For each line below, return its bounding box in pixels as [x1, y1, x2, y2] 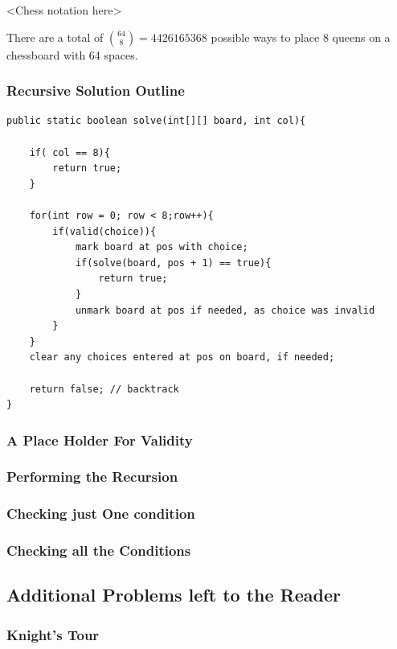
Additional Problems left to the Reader [6, 582, 341, 607]
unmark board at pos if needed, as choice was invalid [75, 304, 375, 316]
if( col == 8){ [29, 146, 110, 158]
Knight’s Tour [6, 624, 100, 644]
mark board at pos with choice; [75, 241, 248, 253]
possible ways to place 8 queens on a [211, 28, 391, 45]
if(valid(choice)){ [52, 225, 157, 237]
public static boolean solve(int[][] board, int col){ [6, 115, 306, 127]
